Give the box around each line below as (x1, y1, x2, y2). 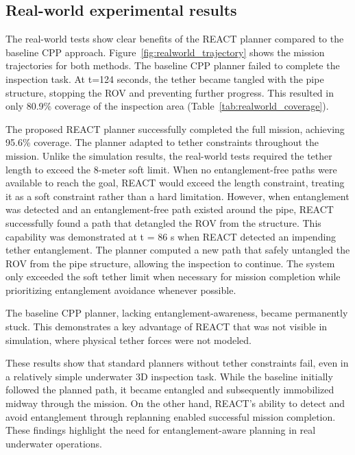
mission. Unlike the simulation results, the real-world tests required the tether (5, 148, 332, 162)
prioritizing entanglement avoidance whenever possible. (5, 282, 236, 297)
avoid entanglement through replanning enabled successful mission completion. (5, 409, 336, 423)
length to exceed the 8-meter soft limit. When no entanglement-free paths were (5, 162, 337, 176)
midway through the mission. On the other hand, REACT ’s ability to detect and (5, 396, 345, 410)
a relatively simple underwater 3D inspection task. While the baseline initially (5, 369, 333, 383)
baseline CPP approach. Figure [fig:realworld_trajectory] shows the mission (5, 45, 325, 59)
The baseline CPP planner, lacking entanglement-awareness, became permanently (5, 306, 348, 320)
